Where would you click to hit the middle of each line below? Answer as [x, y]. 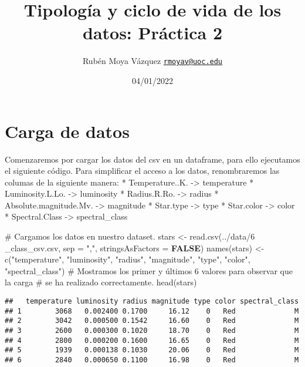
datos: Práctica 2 [152, 33]
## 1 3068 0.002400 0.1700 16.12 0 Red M [152, 311]
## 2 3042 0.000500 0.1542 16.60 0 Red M [152, 321]
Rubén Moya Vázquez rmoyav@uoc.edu [152, 61]
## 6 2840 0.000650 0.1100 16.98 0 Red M [152, 360]
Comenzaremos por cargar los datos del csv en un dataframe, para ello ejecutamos [152, 159]
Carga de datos [67, 131]
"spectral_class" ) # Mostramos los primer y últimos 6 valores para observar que [149, 270]
